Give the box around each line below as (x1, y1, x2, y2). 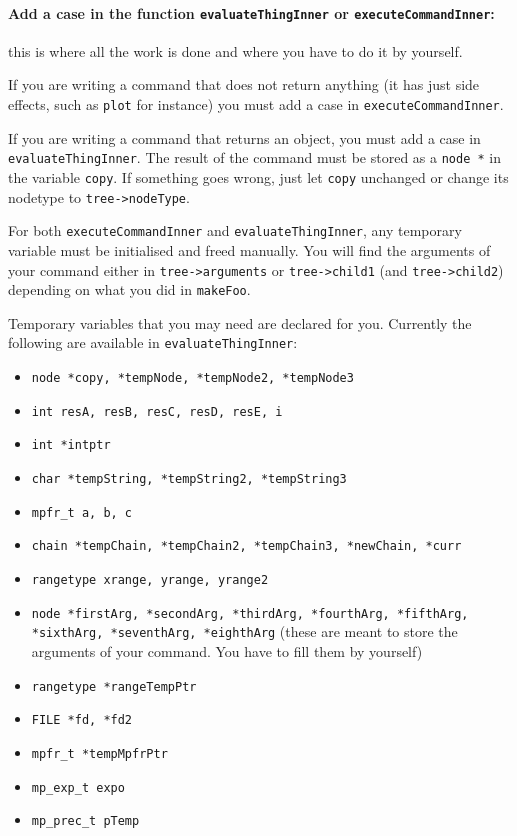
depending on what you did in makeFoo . (8, 279, 251, 300)
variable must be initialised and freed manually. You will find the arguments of (8, 239, 491, 260)
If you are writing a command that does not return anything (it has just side (8, 74, 480, 95)
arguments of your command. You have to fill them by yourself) (31, 640, 423, 661)
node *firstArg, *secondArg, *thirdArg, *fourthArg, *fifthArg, (31, 606, 469, 621)
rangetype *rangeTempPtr (31, 679, 197, 694)
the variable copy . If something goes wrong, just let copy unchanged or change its (8, 166, 509, 187)
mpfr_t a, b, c (31, 505, 133, 520)
